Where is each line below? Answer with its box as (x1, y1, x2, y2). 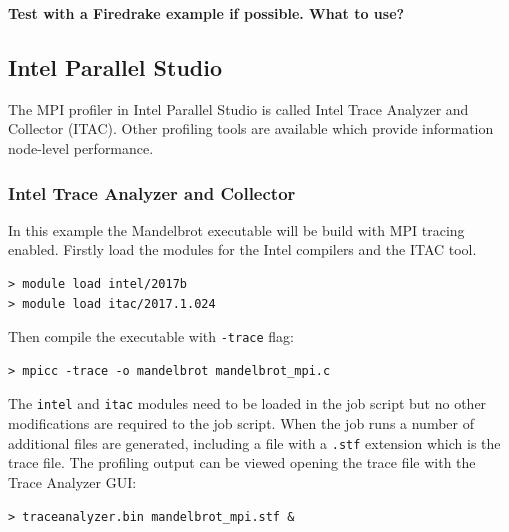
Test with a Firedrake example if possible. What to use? (8, 3, 405, 23)
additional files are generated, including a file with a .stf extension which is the (8, 432, 501, 453)
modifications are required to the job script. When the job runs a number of (8, 413, 475, 434)
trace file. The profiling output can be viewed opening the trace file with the (8, 452, 476, 473)
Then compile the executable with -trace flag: (8, 326, 294, 347)
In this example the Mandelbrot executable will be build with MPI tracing (8, 219, 465, 240)
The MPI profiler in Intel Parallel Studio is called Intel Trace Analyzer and (8, 98, 469, 119)
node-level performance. (8, 137, 154, 158)
